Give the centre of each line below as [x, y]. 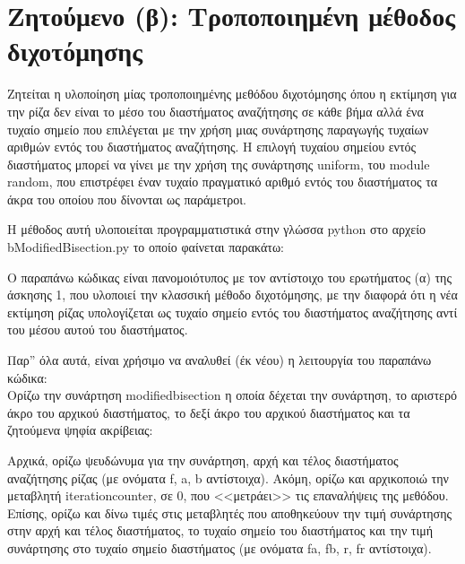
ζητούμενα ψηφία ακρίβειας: [80, 430]
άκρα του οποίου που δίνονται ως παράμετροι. [127, 199]
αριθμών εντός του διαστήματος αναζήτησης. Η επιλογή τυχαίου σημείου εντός [212, 147]
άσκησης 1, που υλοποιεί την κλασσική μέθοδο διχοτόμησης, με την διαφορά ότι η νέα [232, 295]
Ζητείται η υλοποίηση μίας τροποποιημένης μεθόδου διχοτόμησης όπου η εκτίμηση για [232, 94]
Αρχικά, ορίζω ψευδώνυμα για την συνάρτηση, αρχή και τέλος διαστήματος [203, 460]
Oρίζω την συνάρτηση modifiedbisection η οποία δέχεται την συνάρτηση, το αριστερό [232, 395]
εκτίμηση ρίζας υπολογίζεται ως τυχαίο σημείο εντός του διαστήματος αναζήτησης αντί [232, 312]
